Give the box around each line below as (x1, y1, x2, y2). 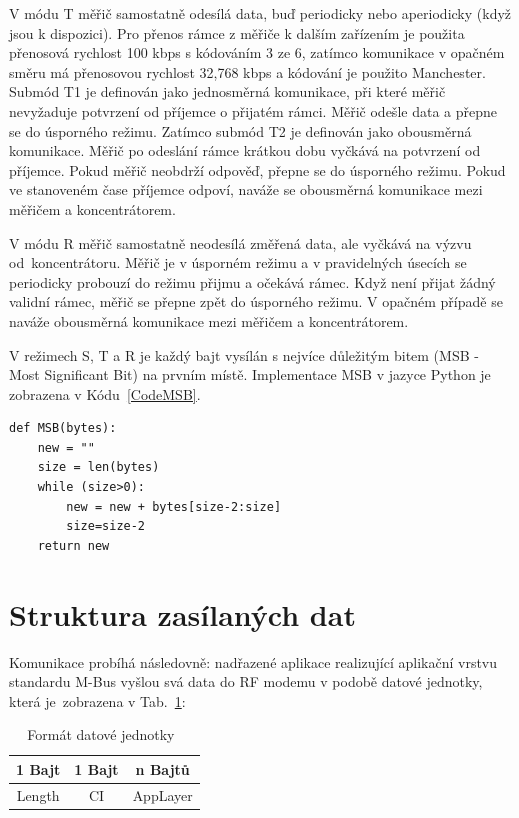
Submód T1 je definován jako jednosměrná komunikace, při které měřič (9, 81, 446, 102)
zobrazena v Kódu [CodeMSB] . (9, 383, 201, 404)
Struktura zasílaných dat (9, 593, 356, 634)
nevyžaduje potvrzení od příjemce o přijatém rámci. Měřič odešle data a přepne (9, 100, 497, 121)
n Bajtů (135, 758, 190, 779)
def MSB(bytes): (9, 421, 117, 436)
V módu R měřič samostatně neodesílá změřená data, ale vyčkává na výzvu (9, 232, 472, 253)
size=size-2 (66, 519, 146, 534)
